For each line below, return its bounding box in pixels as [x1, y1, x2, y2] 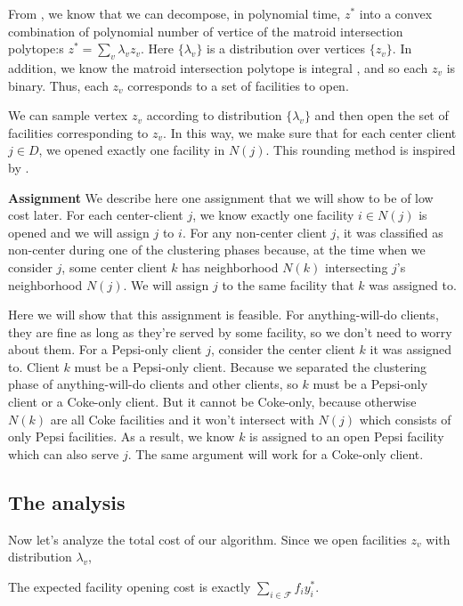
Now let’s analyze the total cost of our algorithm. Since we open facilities [8, 529, 407, 548]
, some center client [61, 257, 167, 276]
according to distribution [146, 106, 282, 125]
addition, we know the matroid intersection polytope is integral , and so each [8, 58, 428, 77]
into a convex [359, 4, 433, 22]
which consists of [359, 409, 451, 428]
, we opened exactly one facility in [38, 141, 225, 159]
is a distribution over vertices [207, 39, 366, 58]
